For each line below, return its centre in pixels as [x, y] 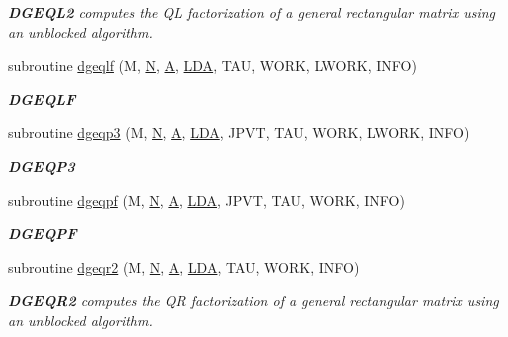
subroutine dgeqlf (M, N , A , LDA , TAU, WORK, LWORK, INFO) [212, 65]
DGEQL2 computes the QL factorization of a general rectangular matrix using [252, 12]
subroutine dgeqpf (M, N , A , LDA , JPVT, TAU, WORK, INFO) [206, 199]
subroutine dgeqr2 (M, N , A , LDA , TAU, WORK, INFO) [184, 266]
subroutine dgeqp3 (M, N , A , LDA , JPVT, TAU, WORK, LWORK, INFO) [239, 132]
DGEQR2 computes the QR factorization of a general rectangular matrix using [253, 300]
